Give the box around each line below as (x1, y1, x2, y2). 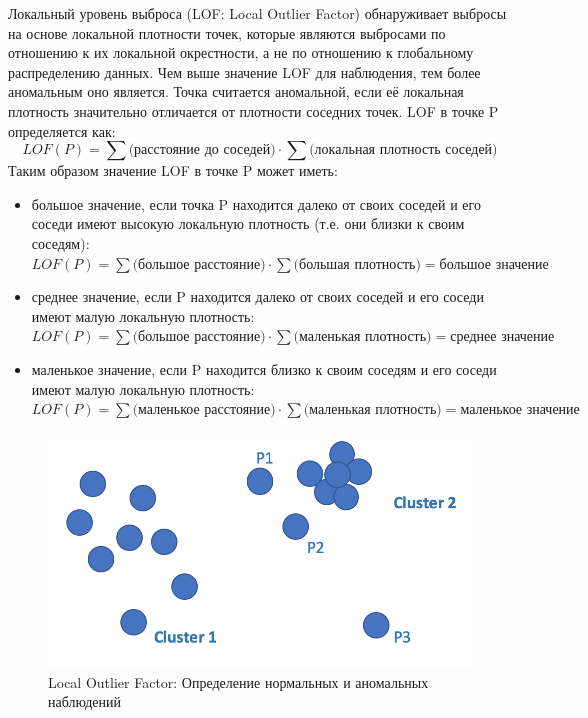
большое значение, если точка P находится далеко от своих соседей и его (31, 193, 481, 214)
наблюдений (48, 691, 122, 712)
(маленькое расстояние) (132, 403, 276, 418)
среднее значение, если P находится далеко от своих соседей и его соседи (31, 286, 484, 307)
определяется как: (8, 120, 116, 141)
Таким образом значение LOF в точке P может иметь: (8, 160, 338, 181)
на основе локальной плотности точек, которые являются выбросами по (8, 22, 446, 43)
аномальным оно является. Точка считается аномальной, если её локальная (8, 81, 464, 102)
